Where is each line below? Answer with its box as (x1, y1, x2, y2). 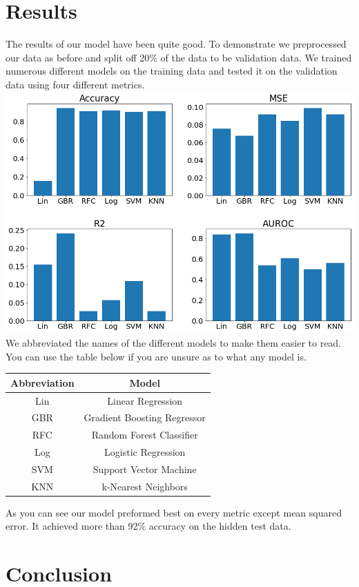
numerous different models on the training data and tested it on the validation (6, 64, 338, 78)
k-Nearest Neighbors (101, 479, 188, 493)
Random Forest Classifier (91, 427, 198, 442)
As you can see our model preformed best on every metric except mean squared (6, 505, 342, 519)
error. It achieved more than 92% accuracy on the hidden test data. (6, 519, 291, 533)
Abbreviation (10, 375, 75, 389)
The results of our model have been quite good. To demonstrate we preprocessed (6, 37, 347, 51)
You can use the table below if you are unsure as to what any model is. (6, 349, 307, 363)
